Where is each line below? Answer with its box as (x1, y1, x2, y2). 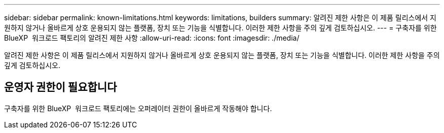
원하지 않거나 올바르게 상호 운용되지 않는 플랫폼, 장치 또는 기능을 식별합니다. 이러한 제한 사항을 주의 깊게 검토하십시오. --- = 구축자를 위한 (4, 23, 437, 32)
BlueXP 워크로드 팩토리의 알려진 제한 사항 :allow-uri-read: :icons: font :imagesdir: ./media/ (4, 34, 300, 42)
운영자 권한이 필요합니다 (4, 81, 117, 94)
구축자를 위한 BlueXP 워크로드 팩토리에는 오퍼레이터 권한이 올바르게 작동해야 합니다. (4, 104, 272, 113)
